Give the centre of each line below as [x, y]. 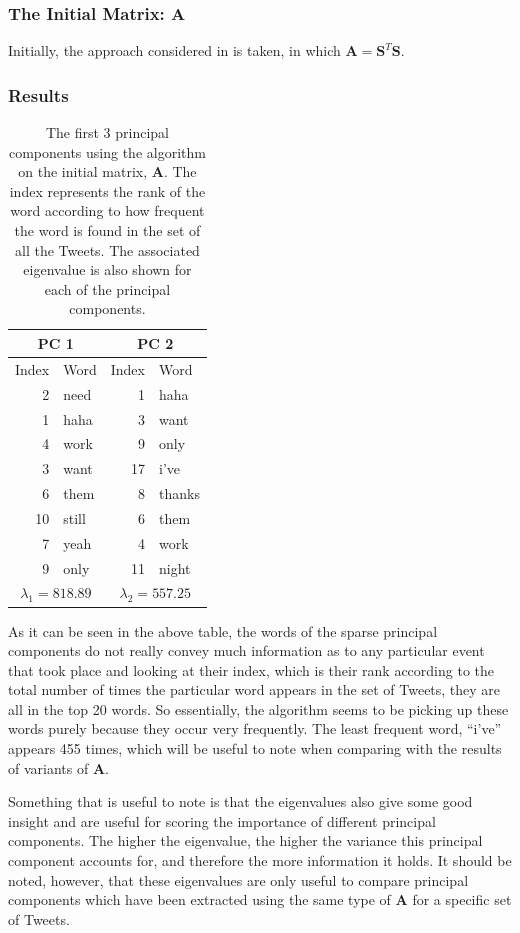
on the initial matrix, [83, 171]
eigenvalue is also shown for [107, 269]
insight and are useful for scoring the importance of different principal [222, 820]
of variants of [48, 767]
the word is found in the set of [107, 230]
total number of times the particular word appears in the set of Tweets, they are [254, 689]
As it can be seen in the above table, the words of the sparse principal [223, 630]
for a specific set [462, 899]
